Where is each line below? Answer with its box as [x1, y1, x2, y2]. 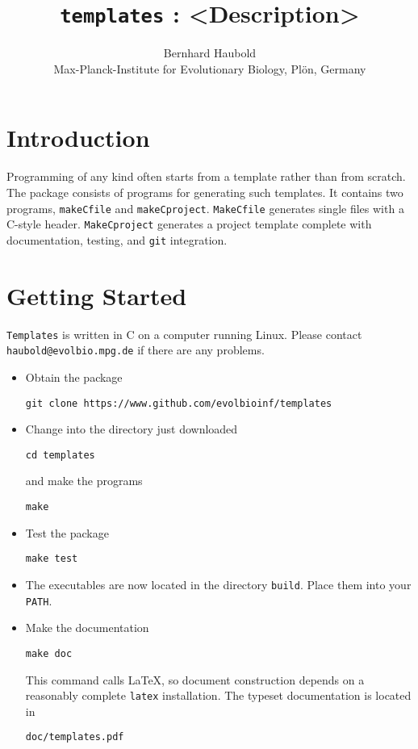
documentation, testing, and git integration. [6, 231, 228, 248]
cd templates [25, 449, 95, 461]
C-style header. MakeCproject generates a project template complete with [6, 215, 372, 232]
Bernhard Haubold [163, 44, 257, 61]
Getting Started [6, 278, 187, 312]
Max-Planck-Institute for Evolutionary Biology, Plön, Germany [53, 60, 366, 77]
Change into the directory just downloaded [25, 421, 238, 437]
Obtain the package [25, 368, 123, 385]
